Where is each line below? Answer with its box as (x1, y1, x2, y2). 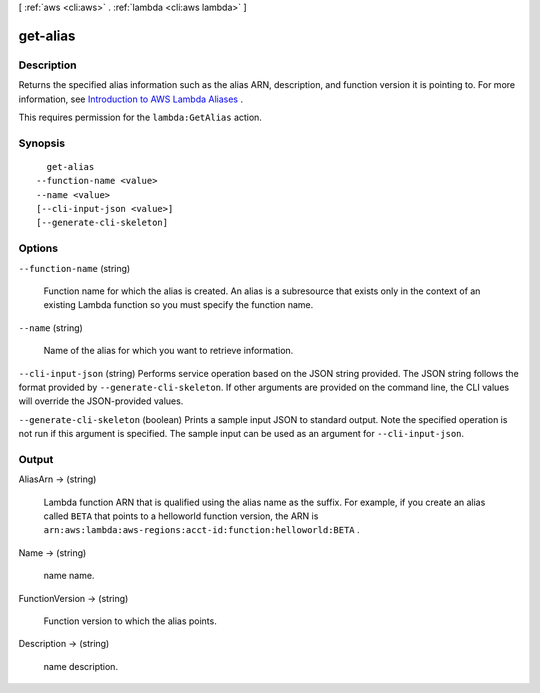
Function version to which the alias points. (43, 615, 217, 627)
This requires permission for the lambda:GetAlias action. (18, 111, 262, 123)
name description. (43, 660, 119, 672)
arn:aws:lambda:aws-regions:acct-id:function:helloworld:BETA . (43, 524, 360, 536)
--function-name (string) (18, 262, 131, 274)
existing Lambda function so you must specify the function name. (43, 299, 314, 311)
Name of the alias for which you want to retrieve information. (43, 345, 294, 357)
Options (18, 241, 59, 255)
